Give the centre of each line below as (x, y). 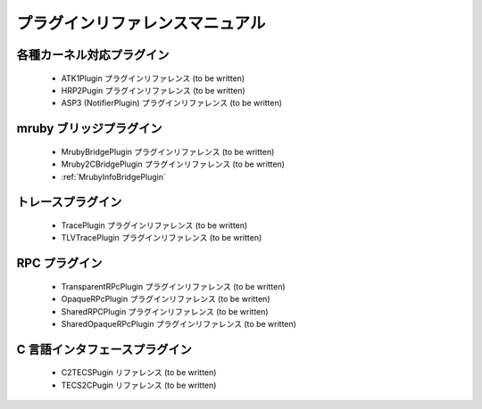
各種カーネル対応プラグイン (93, 55)
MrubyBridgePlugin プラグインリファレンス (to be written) (168, 151)
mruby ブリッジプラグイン (89, 129)
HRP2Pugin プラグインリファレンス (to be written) (153, 90)
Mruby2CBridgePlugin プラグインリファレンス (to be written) (173, 164)
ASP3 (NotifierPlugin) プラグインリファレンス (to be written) (172, 103)
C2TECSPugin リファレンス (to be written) (139, 372)
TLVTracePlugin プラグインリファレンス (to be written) (162, 238)
